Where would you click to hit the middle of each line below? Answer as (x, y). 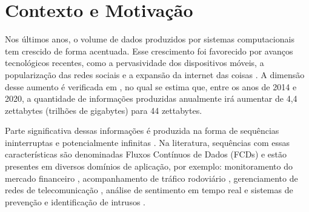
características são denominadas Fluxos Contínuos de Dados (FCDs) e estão (146, 154)
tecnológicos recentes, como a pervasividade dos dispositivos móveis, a (135, 63)
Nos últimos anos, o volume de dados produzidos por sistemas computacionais (150, 39)
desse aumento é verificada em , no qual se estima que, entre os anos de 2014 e (151, 86)
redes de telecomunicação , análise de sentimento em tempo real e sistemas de (149, 190)
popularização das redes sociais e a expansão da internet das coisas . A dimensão (155, 74)
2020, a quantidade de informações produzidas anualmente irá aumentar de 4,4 (151, 98)
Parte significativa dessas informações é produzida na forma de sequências (142, 131)
